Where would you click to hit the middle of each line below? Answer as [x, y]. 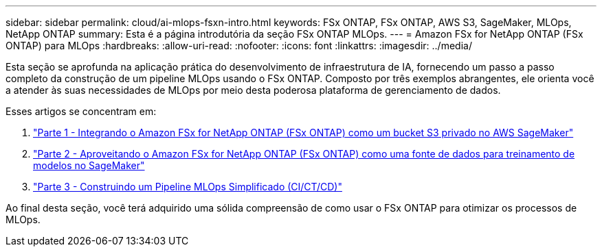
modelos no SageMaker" [89, 165]
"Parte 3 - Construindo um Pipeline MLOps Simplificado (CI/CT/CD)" [188, 187]
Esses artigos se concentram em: [81, 111]
